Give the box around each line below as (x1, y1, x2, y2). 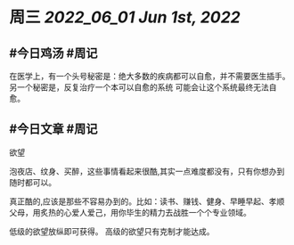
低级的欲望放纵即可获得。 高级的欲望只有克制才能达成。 (9, 225, 215, 236)
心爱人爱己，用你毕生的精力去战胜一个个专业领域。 (63, 207, 251, 217)
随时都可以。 (9, 176, 56, 187)
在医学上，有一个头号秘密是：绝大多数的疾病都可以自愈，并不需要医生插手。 (9, 71, 290, 81)
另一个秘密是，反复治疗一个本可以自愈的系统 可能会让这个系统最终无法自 (9, 82, 277, 93)
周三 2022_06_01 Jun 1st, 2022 (9, 7, 241, 28)
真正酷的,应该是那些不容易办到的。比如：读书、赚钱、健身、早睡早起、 (9, 196, 270, 207)
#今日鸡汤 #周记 (9, 45, 98, 61)
